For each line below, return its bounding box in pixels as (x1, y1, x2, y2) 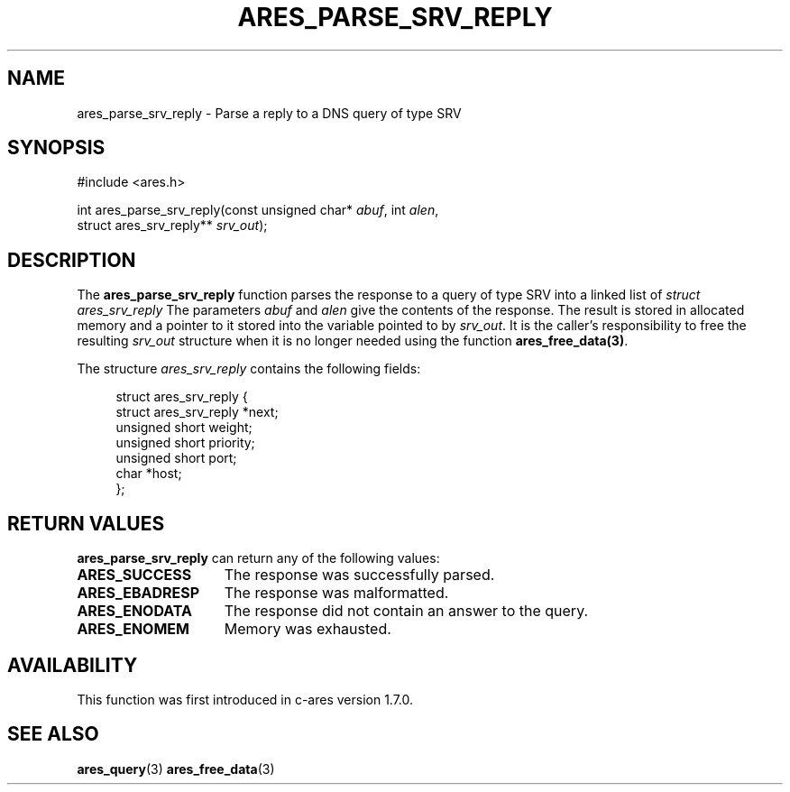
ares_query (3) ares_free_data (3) (77, 760, 275, 777)
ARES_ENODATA (77, 602, 193, 621)
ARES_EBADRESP (77, 584, 200, 603)
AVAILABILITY (7, 653, 138, 677)
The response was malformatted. (224, 584, 449, 603)
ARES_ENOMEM (77, 620, 189, 639)
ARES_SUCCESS (77, 566, 192, 585)
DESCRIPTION (7, 248, 136, 272)
